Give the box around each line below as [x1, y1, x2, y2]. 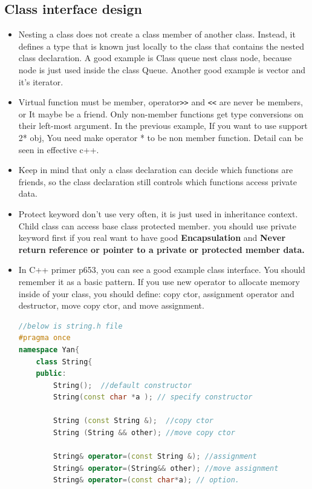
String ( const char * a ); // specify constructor [53, 393, 253, 402]
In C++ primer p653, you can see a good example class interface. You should [18, 263, 305, 276]
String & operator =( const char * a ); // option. [53, 476, 240, 485]
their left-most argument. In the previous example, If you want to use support [18, 119, 308, 132]
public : [36, 369, 67, 378]
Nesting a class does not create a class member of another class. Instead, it [18, 28, 296, 41]
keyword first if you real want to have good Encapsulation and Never [18, 231, 286, 244]
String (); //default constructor [53, 381, 192, 390]
